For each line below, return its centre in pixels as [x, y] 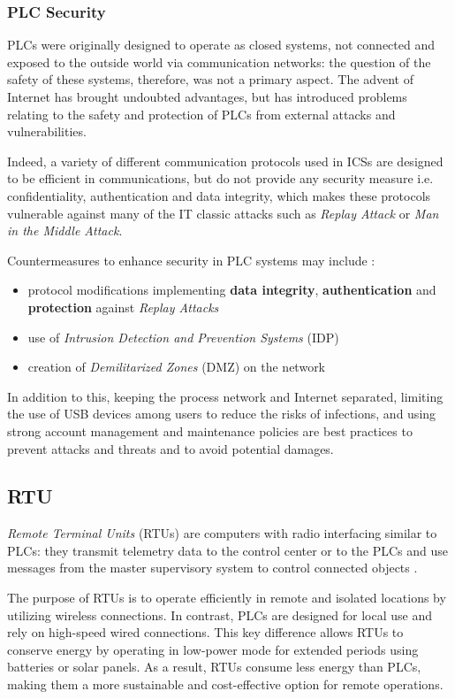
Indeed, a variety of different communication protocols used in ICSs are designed [225, 161]
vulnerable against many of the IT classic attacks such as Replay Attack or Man [223, 213]
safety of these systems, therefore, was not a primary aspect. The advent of [210, 79]
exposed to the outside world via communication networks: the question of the [219, 61]
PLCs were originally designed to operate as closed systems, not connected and [221, 45]
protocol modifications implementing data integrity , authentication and [232, 290]
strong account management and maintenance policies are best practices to [210, 430]
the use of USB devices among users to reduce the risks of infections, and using [222, 414]
